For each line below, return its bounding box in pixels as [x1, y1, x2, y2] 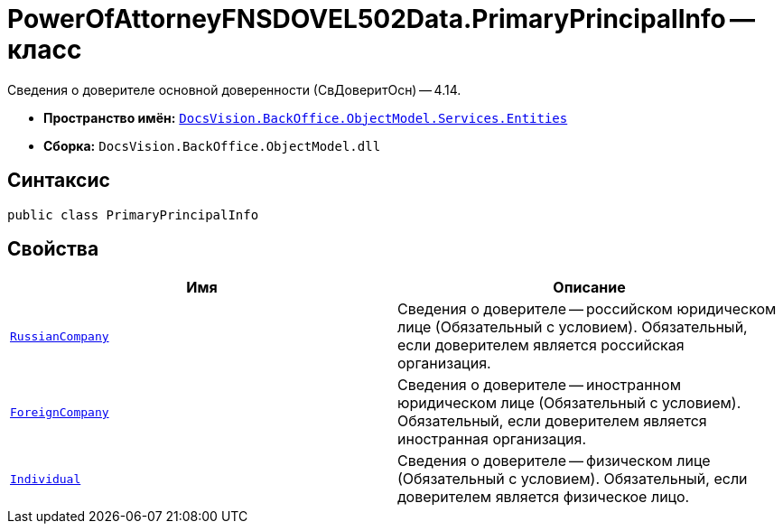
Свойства [7, 238, 99, 261]
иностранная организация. [397, 430, 587, 449]
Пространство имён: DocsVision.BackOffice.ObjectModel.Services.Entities [43, 109, 568, 126]
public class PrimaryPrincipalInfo [7, 207, 259, 222]
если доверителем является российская [397, 336, 685, 355]
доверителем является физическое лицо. [397, 488, 690, 507]
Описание [553, 278, 626, 297]
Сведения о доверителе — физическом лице [397, 452, 711, 470]
